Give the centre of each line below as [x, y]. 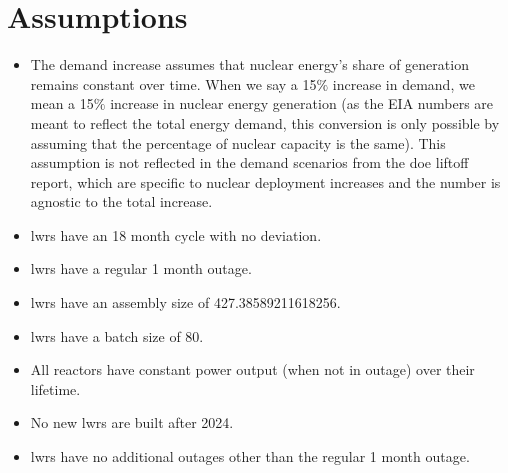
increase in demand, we [403, 83]
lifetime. [55, 388]
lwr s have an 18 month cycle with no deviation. [176, 234]
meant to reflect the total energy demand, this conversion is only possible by [265, 122]
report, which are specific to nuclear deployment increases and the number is [265, 181]
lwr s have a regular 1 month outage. [141, 268]
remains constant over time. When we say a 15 [173, 83]
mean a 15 [62, 103]
